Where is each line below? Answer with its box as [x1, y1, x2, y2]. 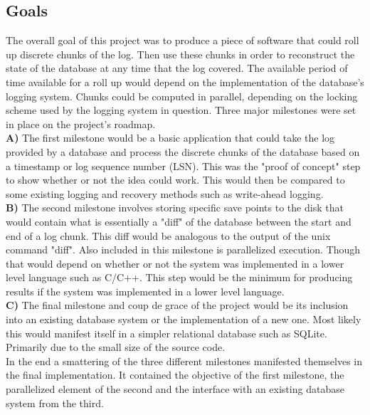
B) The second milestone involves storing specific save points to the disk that [6, 200, 344, 215]
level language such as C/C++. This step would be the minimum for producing [6, 270, 353, 285]
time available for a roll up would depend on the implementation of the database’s [6, 74, 364, 89]
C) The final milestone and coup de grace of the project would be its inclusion [6, 298, 349, 312]
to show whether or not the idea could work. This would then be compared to [6, 172, 345, 187]
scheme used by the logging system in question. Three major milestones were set [6, 103, 356, 117]
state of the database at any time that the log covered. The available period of [6, 61, 348, 75]
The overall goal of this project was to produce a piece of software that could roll [6, 33, 359, 48]
